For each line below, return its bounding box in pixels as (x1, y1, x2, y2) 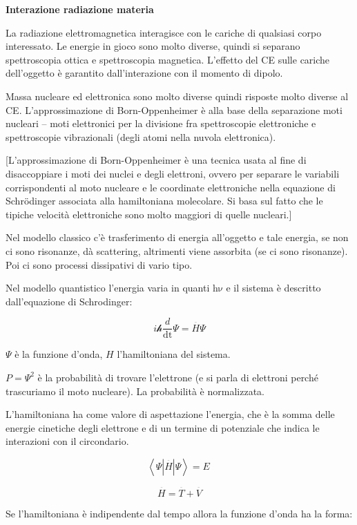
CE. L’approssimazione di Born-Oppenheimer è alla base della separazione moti (6, 102, 342, 117)
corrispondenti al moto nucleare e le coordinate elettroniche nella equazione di (6, 180, 336, 194)
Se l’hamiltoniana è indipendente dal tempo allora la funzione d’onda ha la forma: (6, 506, 353, 520)
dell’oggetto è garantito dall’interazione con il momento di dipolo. (6, 66, 283, 80)
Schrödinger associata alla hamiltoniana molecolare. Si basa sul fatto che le (6, 193, 323, 208)
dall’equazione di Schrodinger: (6, 294, 133, 308)
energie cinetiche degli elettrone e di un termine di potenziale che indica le (6, 420, 320, 435)
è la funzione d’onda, (15, 347, 103, 361)
